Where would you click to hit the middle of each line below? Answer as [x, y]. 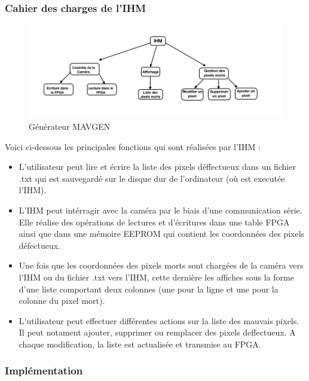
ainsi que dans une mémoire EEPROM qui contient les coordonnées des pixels [162, 234]
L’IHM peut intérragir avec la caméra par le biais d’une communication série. [160, 210]
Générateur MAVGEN [70, 127]
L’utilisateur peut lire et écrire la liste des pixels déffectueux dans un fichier [157, 167]
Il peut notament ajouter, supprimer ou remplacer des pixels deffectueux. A [157, 332]
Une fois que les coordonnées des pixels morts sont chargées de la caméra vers [161, 265]
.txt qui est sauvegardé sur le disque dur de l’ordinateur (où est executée [152, 178]
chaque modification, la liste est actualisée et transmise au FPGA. [140, 344]
